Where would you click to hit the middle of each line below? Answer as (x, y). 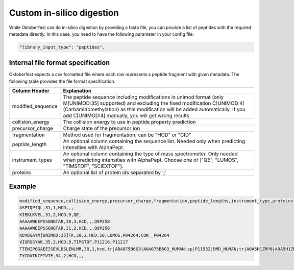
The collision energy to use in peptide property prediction (129, 122)
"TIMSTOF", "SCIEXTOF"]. (93, 166)
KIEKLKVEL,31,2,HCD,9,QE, (50, 215)
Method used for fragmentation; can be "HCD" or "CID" (127, 135)
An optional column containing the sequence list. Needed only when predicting (154, 141)
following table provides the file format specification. (62, 81)
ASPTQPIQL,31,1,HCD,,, (47, 208)
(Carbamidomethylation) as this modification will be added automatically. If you (154, 109)
